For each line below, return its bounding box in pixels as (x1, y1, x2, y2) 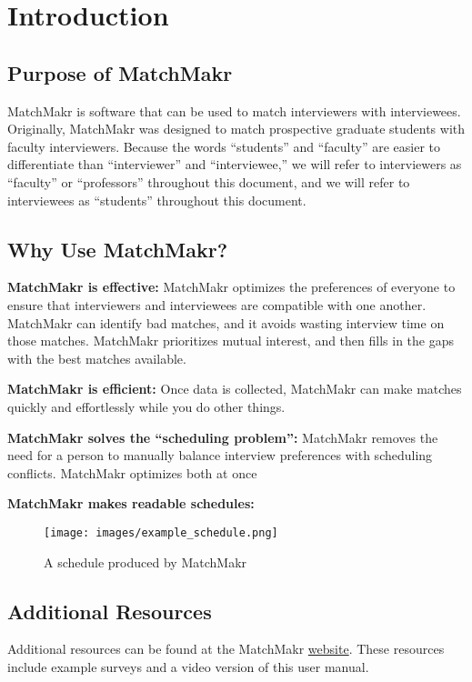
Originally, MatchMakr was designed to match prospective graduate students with (7, 119, 466, 138)
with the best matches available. (7, 348, 186, 367)
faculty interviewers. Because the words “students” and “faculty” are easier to (7, 136, 441, 155)
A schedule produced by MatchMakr (44, 552, 247, 571)
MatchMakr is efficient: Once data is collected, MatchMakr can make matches (7, 379, 462, 398)
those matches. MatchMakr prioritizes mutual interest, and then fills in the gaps (7, 331, 455, 350)
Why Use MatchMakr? (7, 235, 228, 263)
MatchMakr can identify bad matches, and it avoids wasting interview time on (7, 313, 445, 332)
